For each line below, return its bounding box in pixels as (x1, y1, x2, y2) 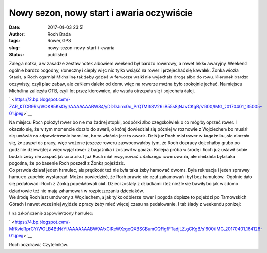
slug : (9, 44, 20, 51)
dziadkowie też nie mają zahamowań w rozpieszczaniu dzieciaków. (9, 188, 144, 194)
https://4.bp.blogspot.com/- (14, 219, 71, 225)
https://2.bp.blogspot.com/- (14, 97, 71, 102)
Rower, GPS (47, 38, 72, 44)
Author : (9, 31, 25, 37)
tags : (9, 38, 20, 44)
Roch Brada (47, 31, 71, 37)
